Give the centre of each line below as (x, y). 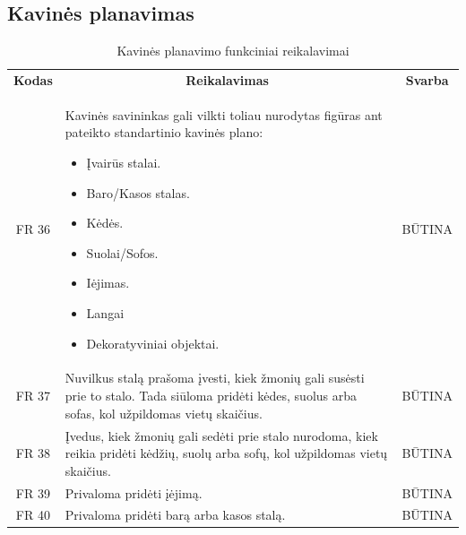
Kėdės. (105, 223)
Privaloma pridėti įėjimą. (134, 492)
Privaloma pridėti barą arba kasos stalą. (175, 515)
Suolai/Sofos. (122, 252)
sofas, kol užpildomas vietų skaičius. (164, 413)
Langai (105, 313)
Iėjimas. (108, 283)
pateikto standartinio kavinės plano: (164, 132)
